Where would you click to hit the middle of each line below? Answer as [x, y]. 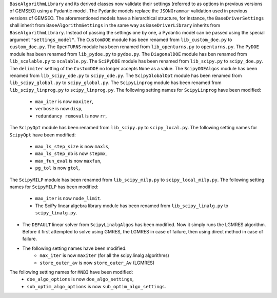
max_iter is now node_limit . [68, 198]
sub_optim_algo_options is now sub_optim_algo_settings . [96, 286]
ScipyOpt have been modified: [43, 135]
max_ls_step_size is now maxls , [72, 147]
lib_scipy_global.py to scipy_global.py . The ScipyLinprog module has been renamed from [115, 83]
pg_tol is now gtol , [57, 168]
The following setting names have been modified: [74, 248]
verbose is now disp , [59, 109]
